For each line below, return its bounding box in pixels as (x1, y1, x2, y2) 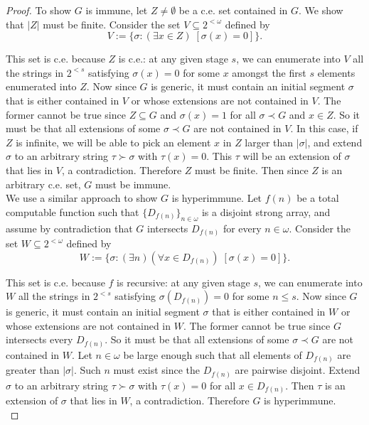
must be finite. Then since (195, 162, 309, 177)
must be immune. (95, 176, 171, 191)
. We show (299, 3, 343, 17)
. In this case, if (290, 121, 358, 136)
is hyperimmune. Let (171, 190, 262, 205)
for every (223, 220, 262, 235)
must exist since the (113, 362, 200, 377)
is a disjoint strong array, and (201, 204, 331, 219)
